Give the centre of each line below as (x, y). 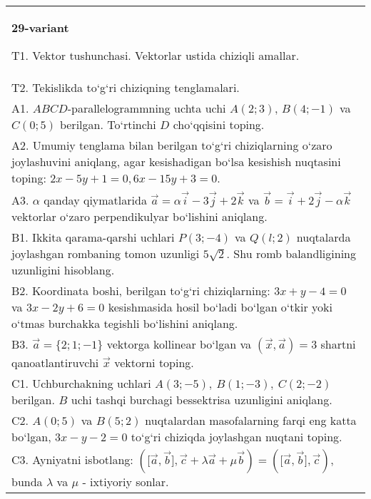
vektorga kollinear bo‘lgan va (179, 344)
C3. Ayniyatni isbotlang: (72, 459)
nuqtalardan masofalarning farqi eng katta (251, 420)
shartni (338, 344)
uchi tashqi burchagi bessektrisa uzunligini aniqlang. (202, 399)
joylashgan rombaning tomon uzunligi (106, 253)
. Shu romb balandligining (291, 253)
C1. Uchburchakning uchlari (81, 383)
